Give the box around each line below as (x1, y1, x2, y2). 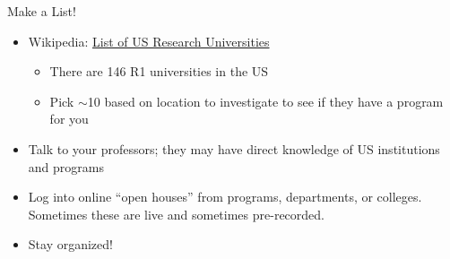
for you (49, 109, 89, 128)
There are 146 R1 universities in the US (49, 62, 269, 81)
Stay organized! (28, 235, 113, 254)
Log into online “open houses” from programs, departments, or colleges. (28, 187, 422, 206)
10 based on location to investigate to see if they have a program (87, 91, 444, 110)
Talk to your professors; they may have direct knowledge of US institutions (28, 139, 440, 158)
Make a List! (7, 2, 76, 20)
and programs (28, 157, 104, 176)
